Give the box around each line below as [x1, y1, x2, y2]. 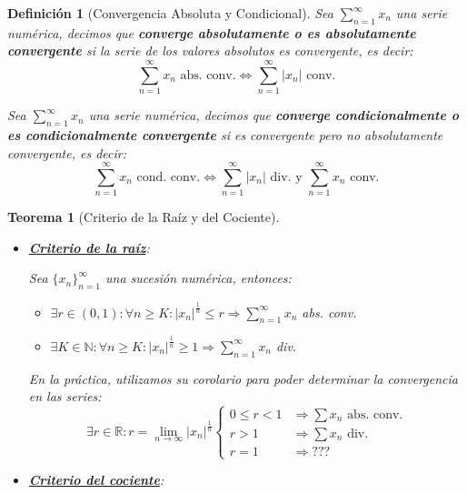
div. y [270, 170, 303, 184]
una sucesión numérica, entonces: [104, 268, 292, 287]
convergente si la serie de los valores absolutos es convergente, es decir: [7, 41, 413, 60]
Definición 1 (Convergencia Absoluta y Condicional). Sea [7, 4, 333, 22]
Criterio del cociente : [28, 470, 164, 489]
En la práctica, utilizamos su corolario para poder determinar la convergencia [28, 368, 459, 388]
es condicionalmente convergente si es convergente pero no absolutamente [7, 125, 443, 144]
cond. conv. [136, 170, 201, 184]
